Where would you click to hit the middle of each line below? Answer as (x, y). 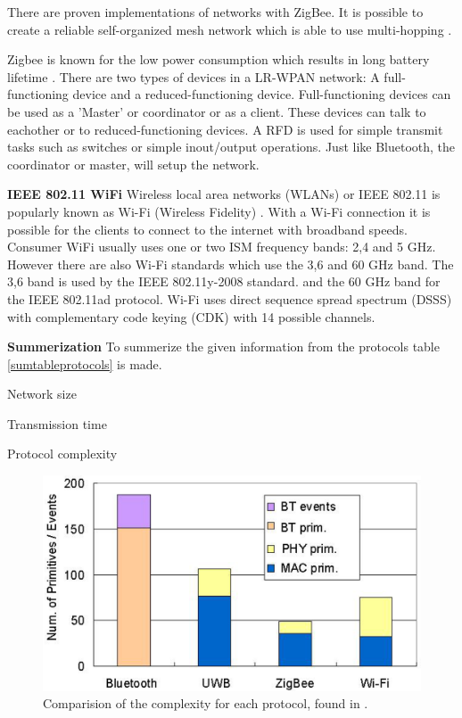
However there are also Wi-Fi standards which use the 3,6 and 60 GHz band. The (231, 264)
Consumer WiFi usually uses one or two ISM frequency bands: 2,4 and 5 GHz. (222, 247)
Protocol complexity (62, 454)
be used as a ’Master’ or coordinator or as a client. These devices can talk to (217, 111)
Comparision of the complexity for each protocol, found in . (206, 703)
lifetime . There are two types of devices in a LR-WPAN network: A (194, 76)
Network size (42, 394)
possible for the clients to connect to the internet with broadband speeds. (207, 229)
